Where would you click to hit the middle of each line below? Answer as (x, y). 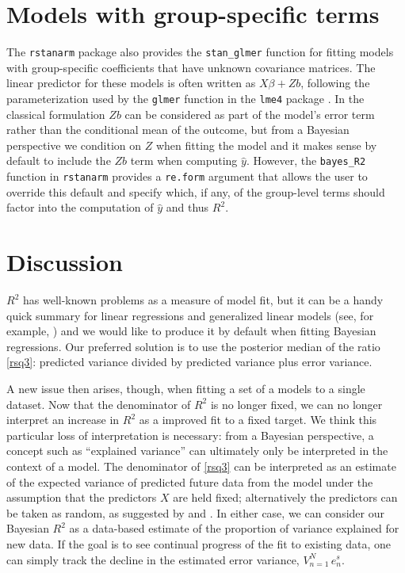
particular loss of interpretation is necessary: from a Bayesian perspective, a (190, 435)
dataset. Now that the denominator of (99, 404)
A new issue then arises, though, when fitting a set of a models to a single (186, 388)
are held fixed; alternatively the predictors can (285, 497)
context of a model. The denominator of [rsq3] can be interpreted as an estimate (201, 466)
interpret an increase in (63, 420)
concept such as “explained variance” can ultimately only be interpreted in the (197, 451)
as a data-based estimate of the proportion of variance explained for (234, 528)
